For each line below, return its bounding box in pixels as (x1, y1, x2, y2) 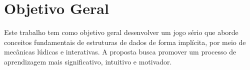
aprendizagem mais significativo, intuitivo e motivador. (4, 56, 172, 66)
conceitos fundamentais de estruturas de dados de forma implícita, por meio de (4, 36, 246, 47)
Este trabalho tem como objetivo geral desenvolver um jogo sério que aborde (4, 27, 238, 37)
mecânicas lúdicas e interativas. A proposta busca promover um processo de (4, 46, 236, 57)
